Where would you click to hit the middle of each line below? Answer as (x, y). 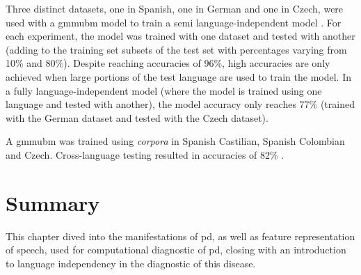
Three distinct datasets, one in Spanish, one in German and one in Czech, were (175, 8)
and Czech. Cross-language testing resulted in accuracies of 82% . (145, 154)
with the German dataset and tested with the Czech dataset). (137, 117)
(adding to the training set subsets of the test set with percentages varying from (176, 49)
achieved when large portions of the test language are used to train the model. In (178, 76)
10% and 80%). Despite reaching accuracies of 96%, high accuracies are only (168, 63)
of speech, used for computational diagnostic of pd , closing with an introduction (176, 250)
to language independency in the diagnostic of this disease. (131, 263)
